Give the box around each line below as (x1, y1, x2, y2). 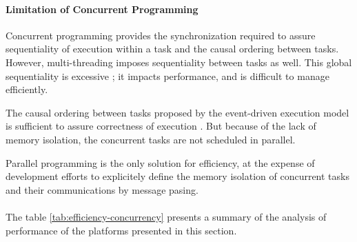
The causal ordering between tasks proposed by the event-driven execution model (6, 105, 349, 119)
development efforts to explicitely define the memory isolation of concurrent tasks (6, 169, 349, 183)
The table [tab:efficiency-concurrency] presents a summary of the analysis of (6, 209, 327, 223)
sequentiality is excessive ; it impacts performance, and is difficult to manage (6, 68, 329, 83)
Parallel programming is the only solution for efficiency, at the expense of (6, 155, 315, 170)
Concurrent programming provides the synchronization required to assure (6, 28, 316, 42)
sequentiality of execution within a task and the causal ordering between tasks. (6, 41, 339, 56)
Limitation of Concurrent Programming (6, 1, 198, 16)
